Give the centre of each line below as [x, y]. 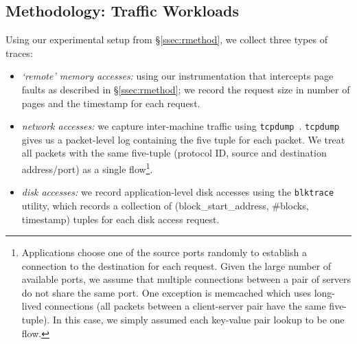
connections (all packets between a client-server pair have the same [185, 306]
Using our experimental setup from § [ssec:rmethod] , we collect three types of [166, 39]
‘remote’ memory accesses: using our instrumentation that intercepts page [177, 76]
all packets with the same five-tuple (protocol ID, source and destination [174, 153]
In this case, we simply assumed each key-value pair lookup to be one [198, 320]
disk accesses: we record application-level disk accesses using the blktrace [178, 192]
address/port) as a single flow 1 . [87, 168]
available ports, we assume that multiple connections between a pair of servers [186, 279]
